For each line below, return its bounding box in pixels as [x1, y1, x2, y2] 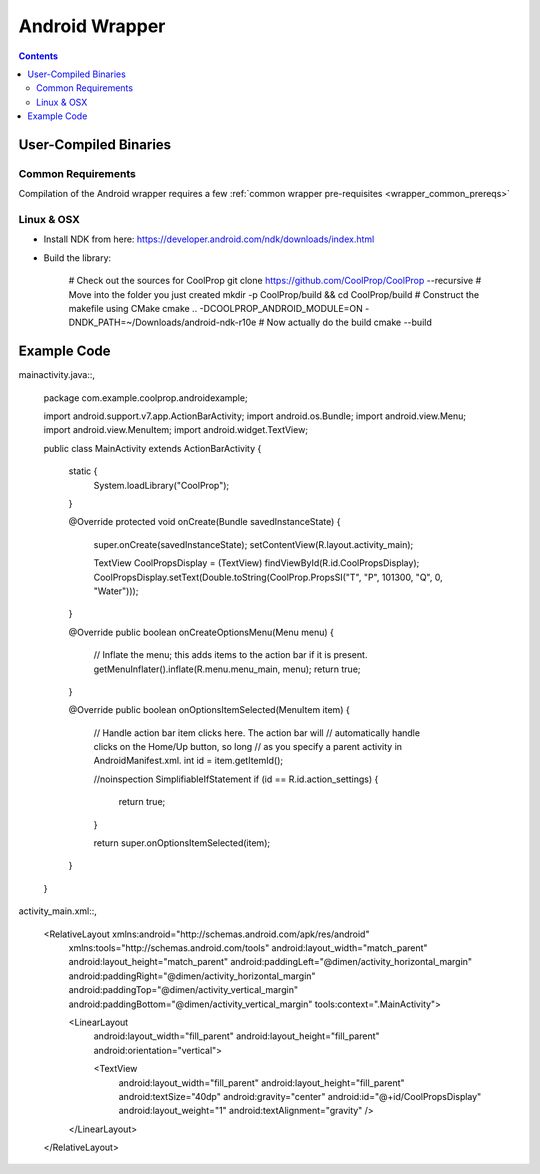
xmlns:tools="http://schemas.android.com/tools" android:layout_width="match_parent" [68, 941, 429, 954]
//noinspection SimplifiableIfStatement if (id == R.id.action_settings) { [93, 773, 379, 785]
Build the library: [43, 251, 112, 264]
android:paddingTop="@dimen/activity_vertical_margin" [68, 984, 299, 996]
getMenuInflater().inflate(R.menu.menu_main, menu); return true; [93, 663, 361, 675]
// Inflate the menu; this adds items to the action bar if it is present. [93, 649, 368, 661]
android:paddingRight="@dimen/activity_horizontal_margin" [68, 970, 316, 982]
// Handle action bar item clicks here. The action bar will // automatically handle [93, 726, 420, 739]
